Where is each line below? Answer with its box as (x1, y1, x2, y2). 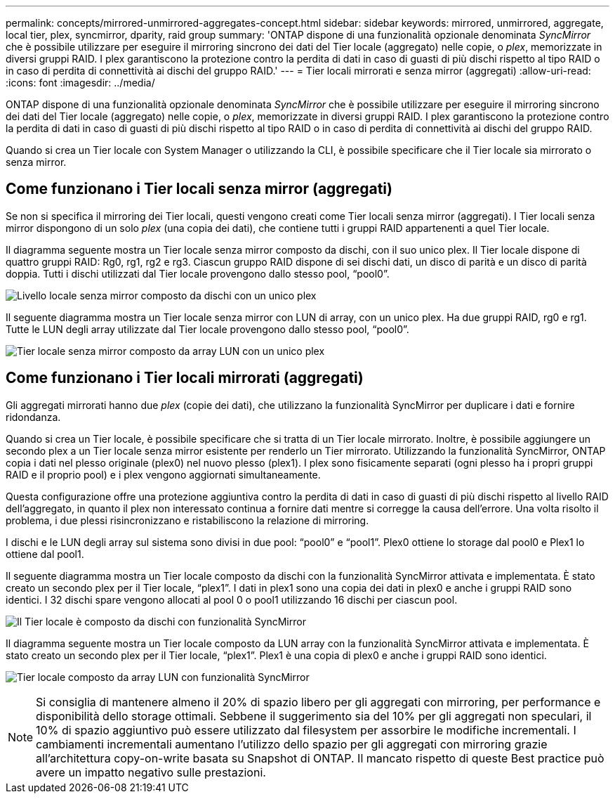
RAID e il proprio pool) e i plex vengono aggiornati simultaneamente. (6, 468, 321, 481)
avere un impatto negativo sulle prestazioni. (36, 765, 266, 779)
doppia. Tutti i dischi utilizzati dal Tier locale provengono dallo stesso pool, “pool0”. (6, 267, 390, 280)
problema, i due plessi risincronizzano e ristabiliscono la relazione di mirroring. (6, 514, 369, 526)
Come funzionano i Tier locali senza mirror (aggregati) (6, 180, 392, 198)
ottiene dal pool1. (6, 547, 84, 560)
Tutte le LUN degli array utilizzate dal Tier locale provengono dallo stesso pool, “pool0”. (6, 323, 409, 335)
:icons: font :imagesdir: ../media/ (6, 77, 155, 89)
